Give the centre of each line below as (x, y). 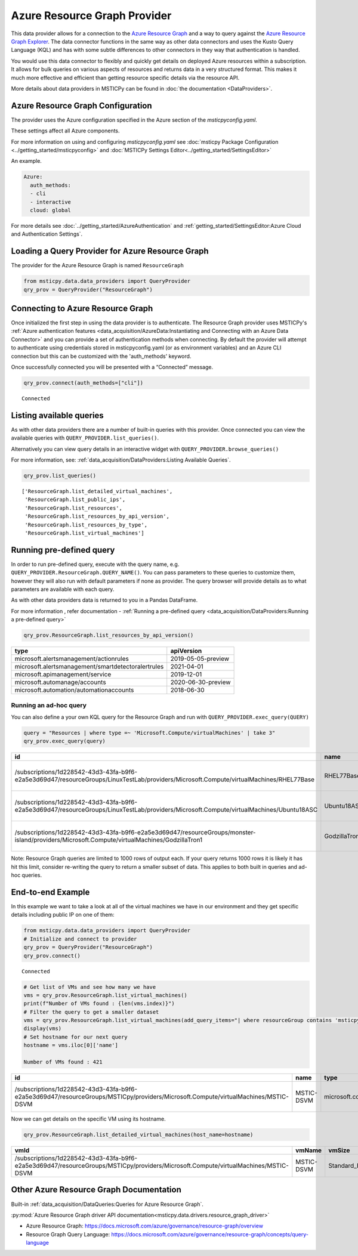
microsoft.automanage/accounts (61, 682)
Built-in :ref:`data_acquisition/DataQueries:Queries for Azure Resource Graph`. (107, 1204)
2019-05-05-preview (200, 659)
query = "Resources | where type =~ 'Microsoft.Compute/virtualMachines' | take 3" (149, 733)
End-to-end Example (50, 892)
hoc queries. (27, 875)
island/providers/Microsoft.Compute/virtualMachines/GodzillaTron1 (109, 840)
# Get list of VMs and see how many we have (90, 987)
